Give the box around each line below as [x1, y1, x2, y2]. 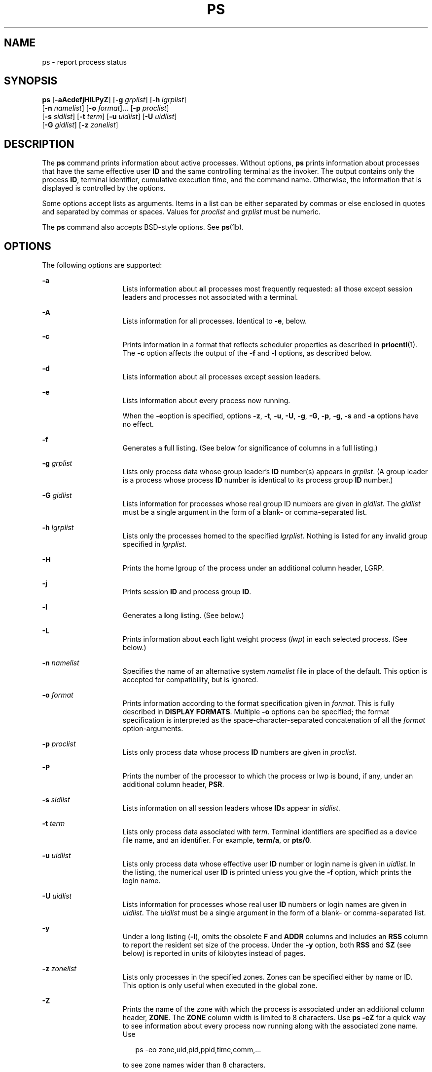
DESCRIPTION [4, 137, 74, 150]
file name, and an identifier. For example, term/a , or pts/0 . [122, 836, 312, 845]
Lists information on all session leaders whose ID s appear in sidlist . [122, 804, 340, 813]
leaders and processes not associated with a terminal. [122, 293, 298, 302]
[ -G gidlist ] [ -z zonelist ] [42, 121, 118, 129]
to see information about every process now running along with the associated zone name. [122, 1022, 418, 1031]
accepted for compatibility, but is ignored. [122, 675, 258, 684]
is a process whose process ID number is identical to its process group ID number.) [122, 476, 393, 485]
